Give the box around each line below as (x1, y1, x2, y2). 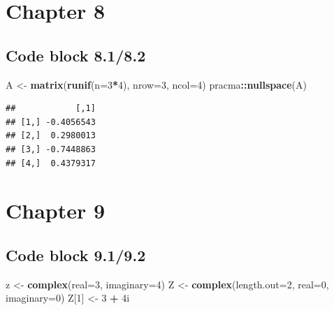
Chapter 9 (6, 196, 106, 225)
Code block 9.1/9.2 (6, 244, 146, 265)
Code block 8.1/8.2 (6, 44, 146, 66)
